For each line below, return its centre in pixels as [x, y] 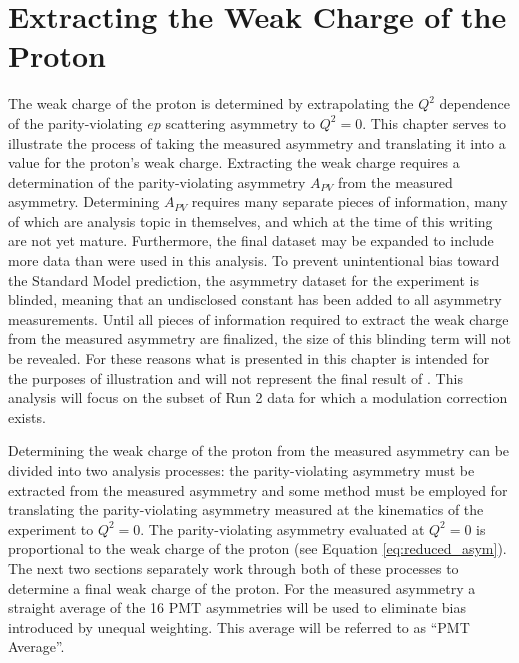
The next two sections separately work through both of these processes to [233, 567]
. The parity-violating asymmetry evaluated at [282, 528]
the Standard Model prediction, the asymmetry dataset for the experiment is [244, 279]
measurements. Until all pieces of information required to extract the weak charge [258, 318]
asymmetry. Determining [84, 201]
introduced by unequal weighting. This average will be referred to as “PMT [239, 626]
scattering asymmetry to [240, 122]
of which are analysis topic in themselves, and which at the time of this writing [250, 220]
